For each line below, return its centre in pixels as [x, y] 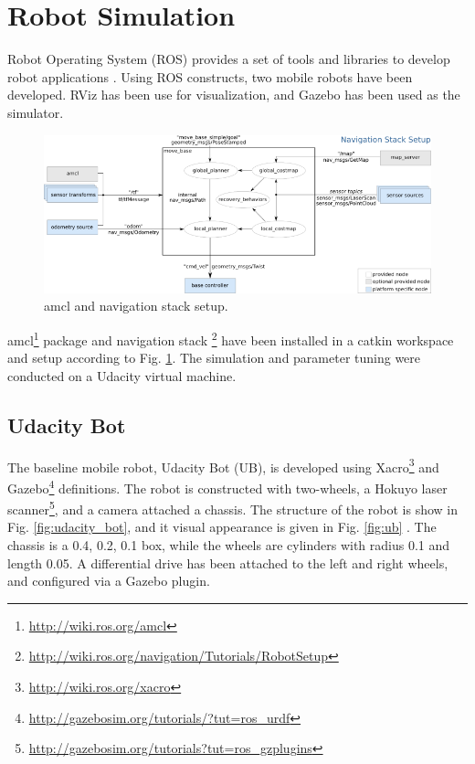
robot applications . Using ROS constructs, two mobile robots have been [210, 76]
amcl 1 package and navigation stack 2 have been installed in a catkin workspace [231, 339]
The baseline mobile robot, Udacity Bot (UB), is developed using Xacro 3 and [223, 465]
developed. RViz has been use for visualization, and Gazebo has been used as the [234, 95]
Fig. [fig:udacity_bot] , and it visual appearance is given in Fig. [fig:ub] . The [222, 527]
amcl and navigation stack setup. [136, 306]
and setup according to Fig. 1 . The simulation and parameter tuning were [214, 358]
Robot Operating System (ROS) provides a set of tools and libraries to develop [229, 59]
